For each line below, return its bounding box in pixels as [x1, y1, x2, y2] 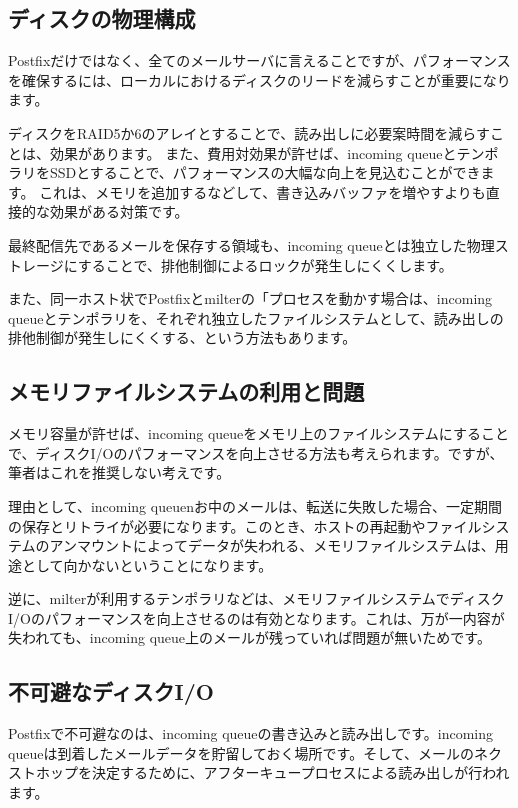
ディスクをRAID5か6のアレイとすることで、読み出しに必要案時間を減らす [8, 122, 490, 143]
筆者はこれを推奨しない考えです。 [8, 462, 231, 483]
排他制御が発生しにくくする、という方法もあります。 [8, 327, 357, 348]
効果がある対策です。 [49, 201, 189, 222]
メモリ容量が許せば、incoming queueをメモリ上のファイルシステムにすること [8, 423, 510, 444]
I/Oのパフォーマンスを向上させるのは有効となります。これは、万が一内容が [8, 607, 505, 628]
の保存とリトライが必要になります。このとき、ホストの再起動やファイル [8, 515, 482, 536]
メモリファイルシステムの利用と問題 [8, 376, 365, 407]
